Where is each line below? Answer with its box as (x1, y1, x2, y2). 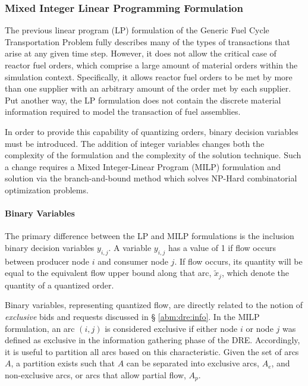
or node (246, 322, 274, 334)
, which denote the (221, 266, 290, 279)
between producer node (5, 255, 90, 267)
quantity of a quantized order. (5, 278, 114, 291)
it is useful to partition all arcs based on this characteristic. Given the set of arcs (5, 345, 299, 357)
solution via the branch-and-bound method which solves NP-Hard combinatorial (5, 172, 297, 184)
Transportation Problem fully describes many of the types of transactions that (5, 35, 291, 48)
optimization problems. (5, 183, 89, 196)
